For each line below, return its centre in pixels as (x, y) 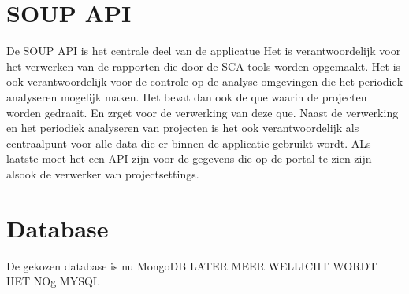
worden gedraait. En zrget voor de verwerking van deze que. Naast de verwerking (203, 112)
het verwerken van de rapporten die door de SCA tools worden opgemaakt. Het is (204, 66)
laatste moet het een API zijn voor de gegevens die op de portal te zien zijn (189, 158)
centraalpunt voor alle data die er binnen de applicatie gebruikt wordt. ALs (189, 143)
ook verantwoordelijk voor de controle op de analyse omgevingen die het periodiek (205, 81)
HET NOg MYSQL (53, 281)
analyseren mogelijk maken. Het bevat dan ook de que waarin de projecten (187, 96)
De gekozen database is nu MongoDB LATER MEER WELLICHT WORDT (192, 265)
